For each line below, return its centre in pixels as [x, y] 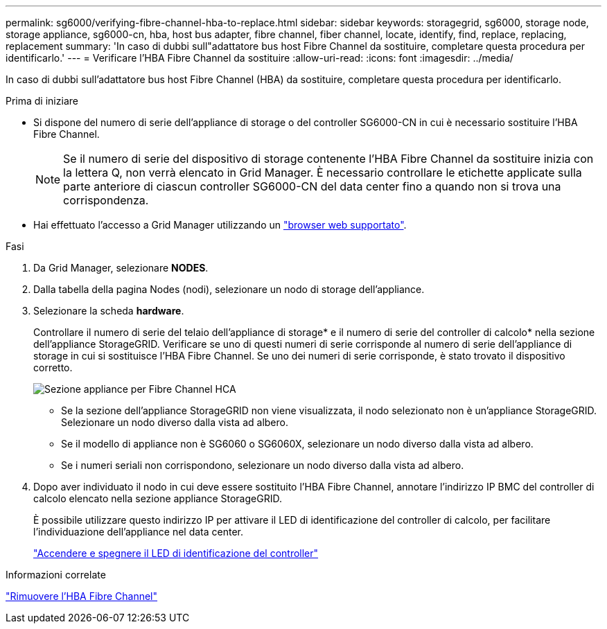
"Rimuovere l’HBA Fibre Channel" [82, 596]
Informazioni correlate [56, 575]
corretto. [53, 367]
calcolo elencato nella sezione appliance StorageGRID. [158, 498]
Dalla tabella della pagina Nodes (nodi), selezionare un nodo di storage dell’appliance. [229, 289]
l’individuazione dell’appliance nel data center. [139, 532]
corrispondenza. [106, 200]
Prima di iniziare [42, 101]
